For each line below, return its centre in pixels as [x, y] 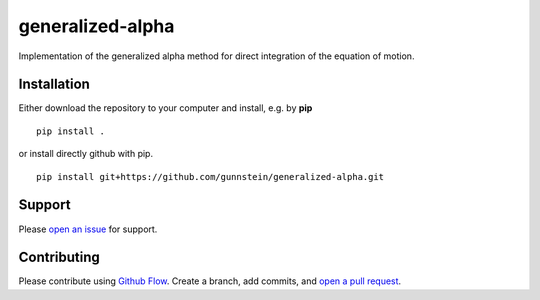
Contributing [59, 257]
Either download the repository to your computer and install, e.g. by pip [165, 108]
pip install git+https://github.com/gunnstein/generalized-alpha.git [210, 176]
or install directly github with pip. [86, 154]
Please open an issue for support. [88, 229]
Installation [54, 84]
